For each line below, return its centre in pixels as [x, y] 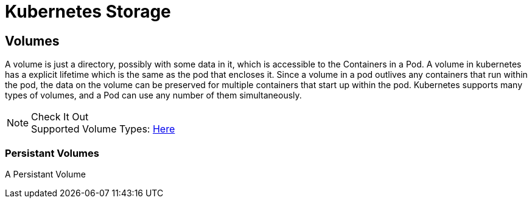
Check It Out [60, 117]
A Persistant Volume [45, 174]
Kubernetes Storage [88, 12]
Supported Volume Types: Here [103, 129]
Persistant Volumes [52, 153]
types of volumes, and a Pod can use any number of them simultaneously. [153, 95]
